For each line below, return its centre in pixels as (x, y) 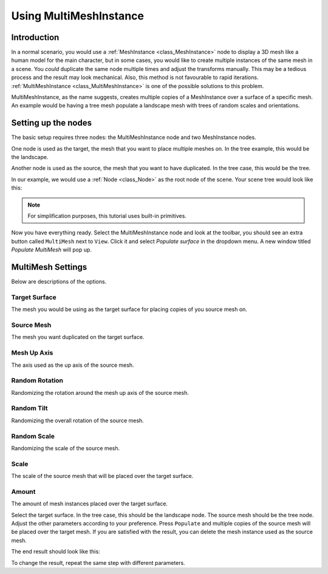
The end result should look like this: (56, 552)
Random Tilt (29, 408)
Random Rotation (37, 381)
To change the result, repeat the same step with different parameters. (98, 562)
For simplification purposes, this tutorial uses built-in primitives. (107, 216)
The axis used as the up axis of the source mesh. (73, 365)
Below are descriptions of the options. (59, 282)
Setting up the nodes (52, 123)
